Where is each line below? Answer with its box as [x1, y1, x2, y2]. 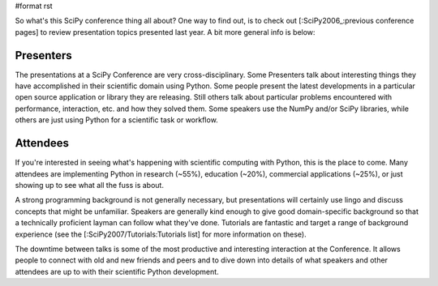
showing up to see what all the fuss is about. [15, 180, 164, 190]
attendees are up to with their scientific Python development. [15, 267, 219, 276]
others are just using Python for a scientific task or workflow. [15, 115, 218, 125]
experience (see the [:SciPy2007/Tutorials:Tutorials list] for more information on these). [15, 229, 307, 239]
